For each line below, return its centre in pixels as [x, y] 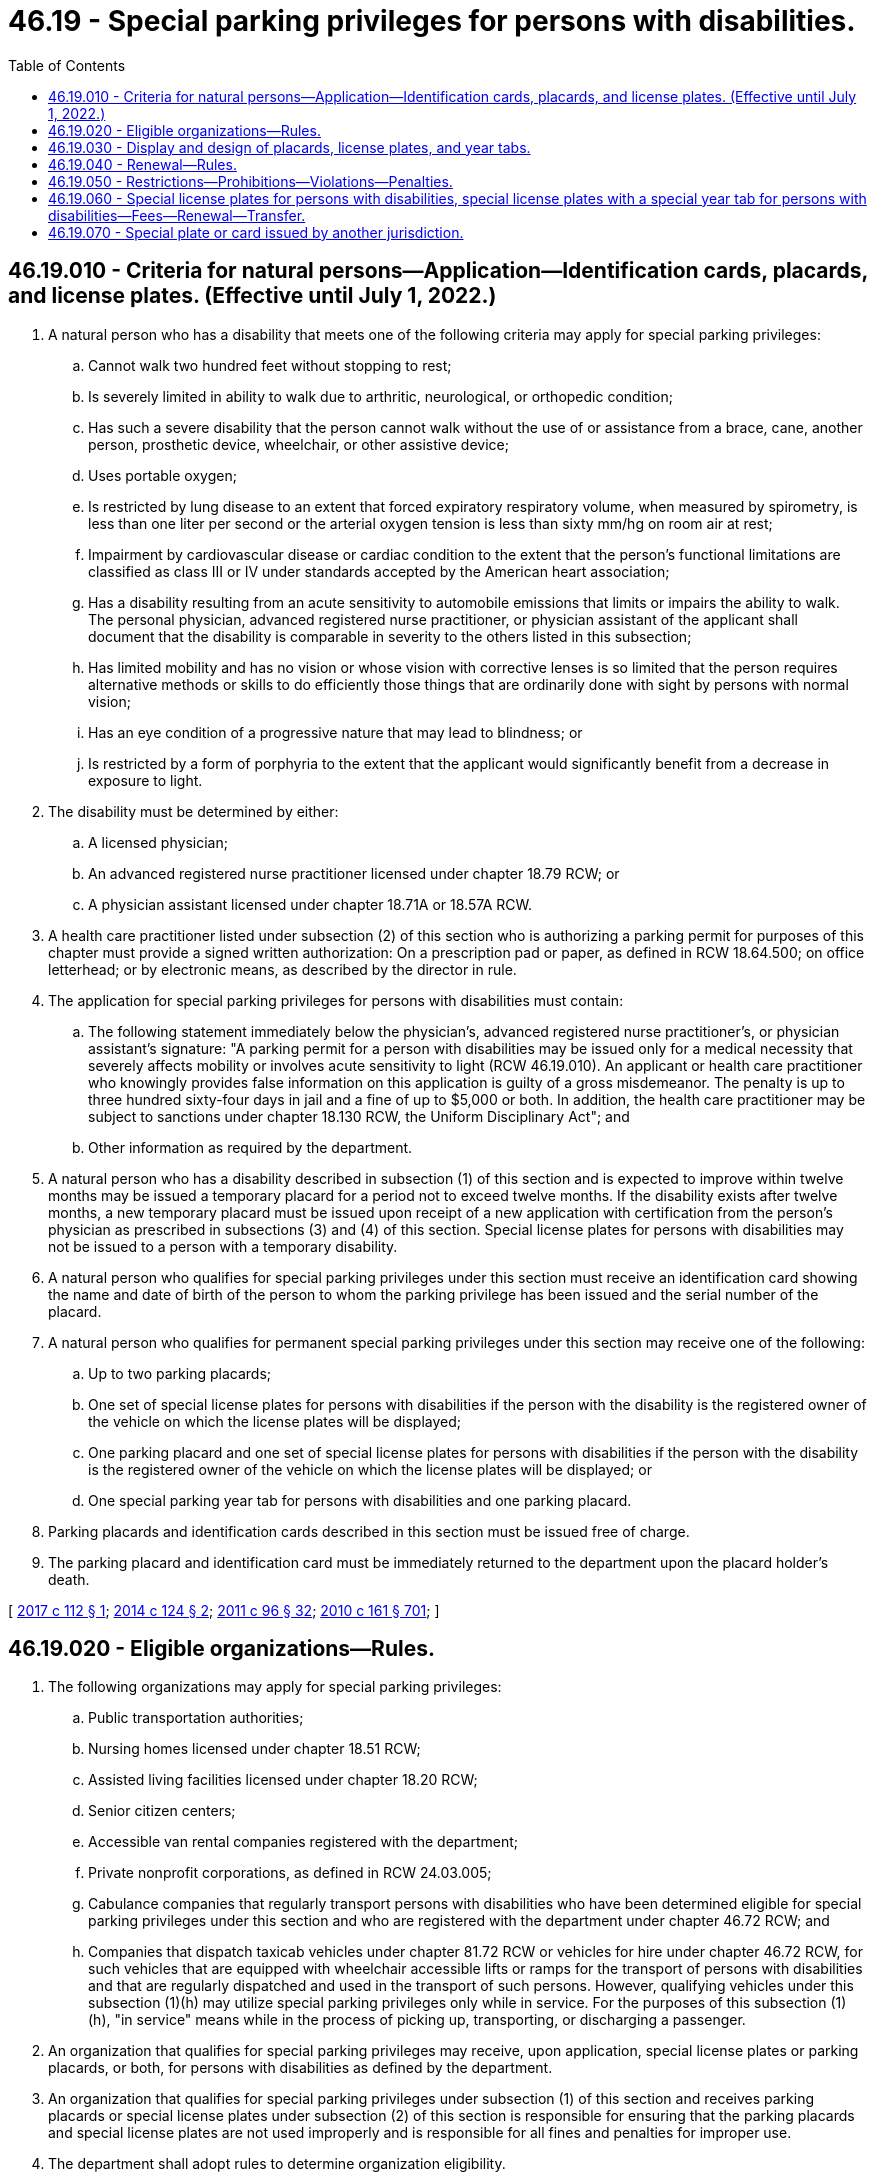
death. [69, 1579]
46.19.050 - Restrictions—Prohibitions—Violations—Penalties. [250, 181]
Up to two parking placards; [179, 1373]
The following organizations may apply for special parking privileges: [275, 1687]
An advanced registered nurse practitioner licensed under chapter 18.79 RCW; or [354, 873]
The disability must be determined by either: [193, 811]
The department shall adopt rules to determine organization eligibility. [277, 2164]
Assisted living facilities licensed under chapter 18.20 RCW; [283, 1780]
